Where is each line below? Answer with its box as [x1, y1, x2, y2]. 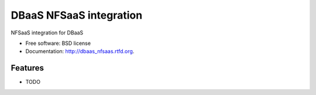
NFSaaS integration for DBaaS [11, 29, 84, 36]
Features [11, 63, 44, 73]
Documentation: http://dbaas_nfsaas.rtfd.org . [25, 48, 135, 55]
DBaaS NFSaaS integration [11, 9, 143, 22]
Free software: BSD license [25, 40, 91, 47]
